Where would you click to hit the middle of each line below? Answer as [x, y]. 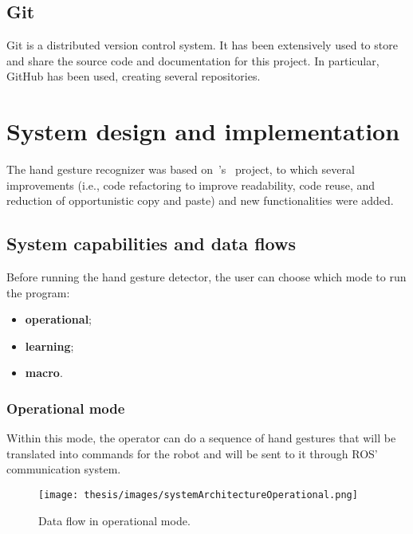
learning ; [49, 346]
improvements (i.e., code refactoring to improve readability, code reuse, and [191, 185]
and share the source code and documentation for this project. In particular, [193, 60]
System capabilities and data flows [151, 243]
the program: [38, 292]
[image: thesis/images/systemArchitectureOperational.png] [198, 495]
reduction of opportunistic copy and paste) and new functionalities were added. [200, 200]
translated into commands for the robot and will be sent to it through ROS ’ [192, 453]
